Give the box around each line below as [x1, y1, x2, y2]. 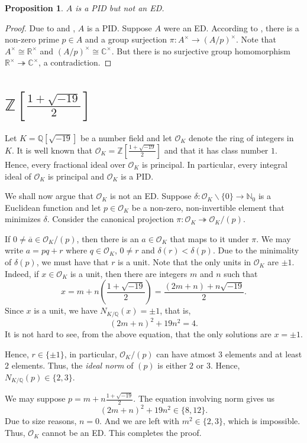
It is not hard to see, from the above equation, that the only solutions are [5, 328, 272, 340]
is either [157, 359, 187, 372]
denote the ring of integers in [189, 131, 294, 144]
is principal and [47, 170, 105, 182]
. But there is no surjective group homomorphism [111, 44, 291, 57]
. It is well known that [11, 144, 93, 156]
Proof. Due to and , [5, 21, 76, 34]
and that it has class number [164, 144, 269, 156]
